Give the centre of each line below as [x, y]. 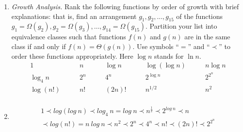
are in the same [207, 37]
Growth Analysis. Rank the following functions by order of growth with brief [125, 6]
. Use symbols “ [156, 46]
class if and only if [39, 46]
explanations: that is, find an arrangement [74, 16]
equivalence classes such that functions [69, 37]
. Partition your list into [181, 26]
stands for [169, 56]
